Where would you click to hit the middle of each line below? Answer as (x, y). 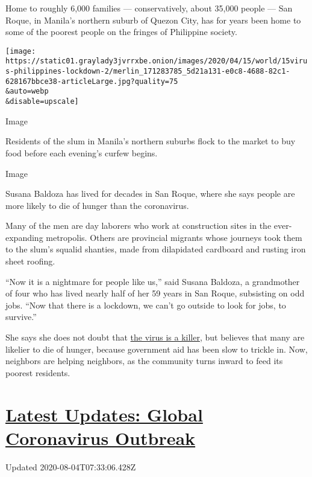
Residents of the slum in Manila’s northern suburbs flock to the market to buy (151, 141)
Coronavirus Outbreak (101, 437)
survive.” (21, 317)
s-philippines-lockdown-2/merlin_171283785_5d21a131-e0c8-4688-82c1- (148, 72)
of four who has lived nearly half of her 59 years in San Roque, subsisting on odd (155, 293)
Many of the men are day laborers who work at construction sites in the (139, 226)
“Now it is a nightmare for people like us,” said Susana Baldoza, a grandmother (153, 281)
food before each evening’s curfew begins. (82, 152)
